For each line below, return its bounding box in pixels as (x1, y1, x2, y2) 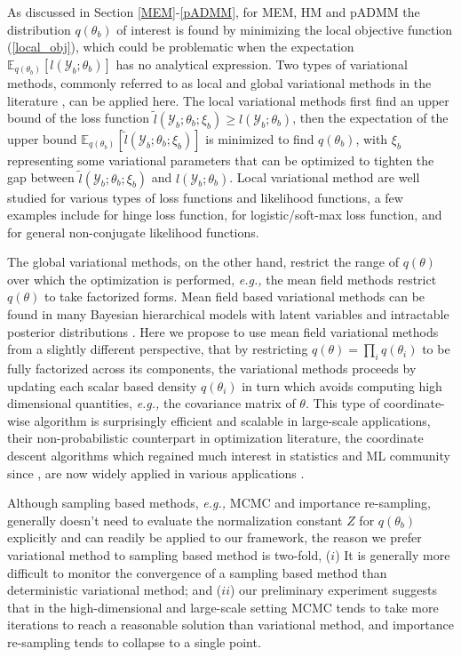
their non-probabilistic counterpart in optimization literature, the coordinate (7, 429, 424, 447)
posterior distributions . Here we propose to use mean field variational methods (7, 322, 439, 341)
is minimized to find (205, 129, 314, 148)
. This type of (305, 394, 380, 413)
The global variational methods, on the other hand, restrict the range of (7, 252, 399, 271)
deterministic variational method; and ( (7, 581, 222, 599)
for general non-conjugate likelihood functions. (7, 222, 259, 241)
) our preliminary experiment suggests (229, 581, 437, 599)
